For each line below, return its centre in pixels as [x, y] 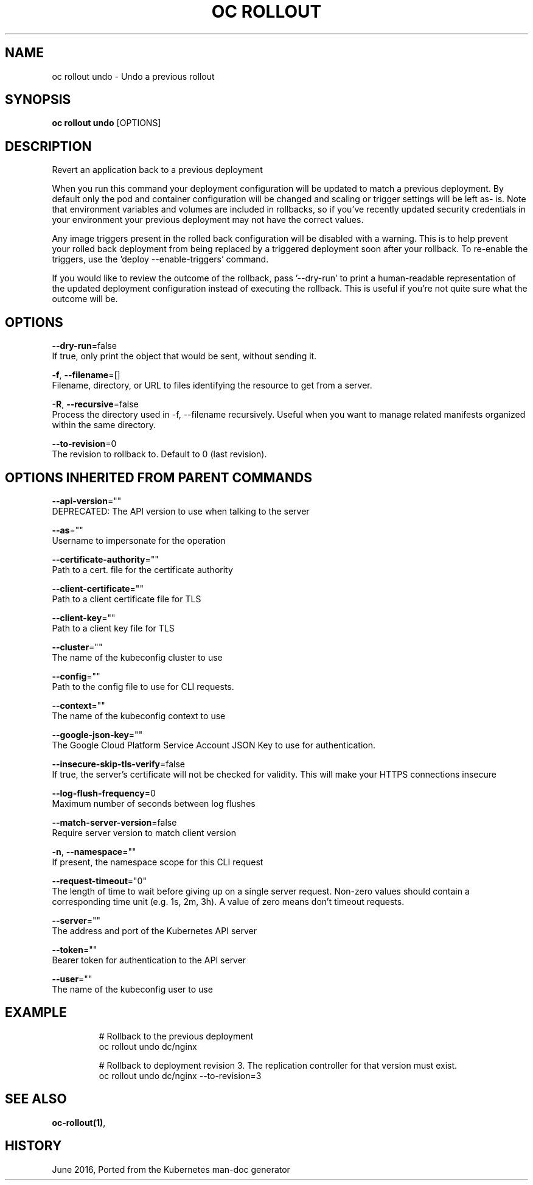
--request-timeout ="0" [99, 881]
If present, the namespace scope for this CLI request [158, 862]
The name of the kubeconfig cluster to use [137, 657]
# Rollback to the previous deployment [176, 1036]
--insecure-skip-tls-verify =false [118, 764]
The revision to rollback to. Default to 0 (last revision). [159, 454]
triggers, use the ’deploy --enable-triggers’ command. [160, 259]
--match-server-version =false [114, 822]
